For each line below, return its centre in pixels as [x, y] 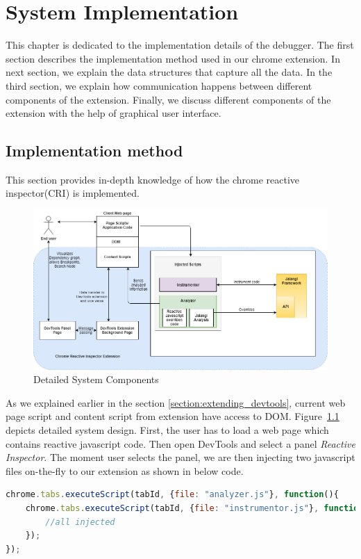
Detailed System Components [96, 379]
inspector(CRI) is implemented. [73, 193]
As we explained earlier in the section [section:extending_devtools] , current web [176, 402]
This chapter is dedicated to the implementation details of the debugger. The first [180, 45]
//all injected [80, 522]
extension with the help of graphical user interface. [114, 113]
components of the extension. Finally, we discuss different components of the [168, 99]
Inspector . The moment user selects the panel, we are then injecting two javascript [180, 457]
